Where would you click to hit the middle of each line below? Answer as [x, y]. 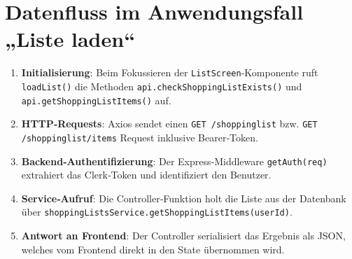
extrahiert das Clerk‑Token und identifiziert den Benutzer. [146, 175]
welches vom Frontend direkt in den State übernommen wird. [153, 249]
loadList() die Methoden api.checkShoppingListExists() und [162, 86]
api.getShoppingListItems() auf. [96, 100]
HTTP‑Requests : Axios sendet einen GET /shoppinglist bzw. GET [169, 124]
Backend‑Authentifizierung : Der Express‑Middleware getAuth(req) [174, 161]
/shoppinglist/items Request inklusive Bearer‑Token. [140, 137]
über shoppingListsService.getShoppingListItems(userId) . [157, 212]
